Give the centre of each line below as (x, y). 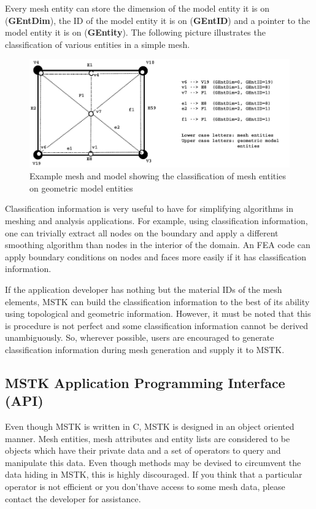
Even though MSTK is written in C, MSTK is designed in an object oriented (150, 426)
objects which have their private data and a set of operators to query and (143, 450)
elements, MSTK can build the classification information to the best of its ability (157, 301)
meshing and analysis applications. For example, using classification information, (156, 220)
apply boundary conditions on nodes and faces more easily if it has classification (156, 256)
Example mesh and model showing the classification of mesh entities (158, 176)
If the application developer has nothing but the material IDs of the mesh (144, 289)
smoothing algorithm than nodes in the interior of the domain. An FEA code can (158, 245)
